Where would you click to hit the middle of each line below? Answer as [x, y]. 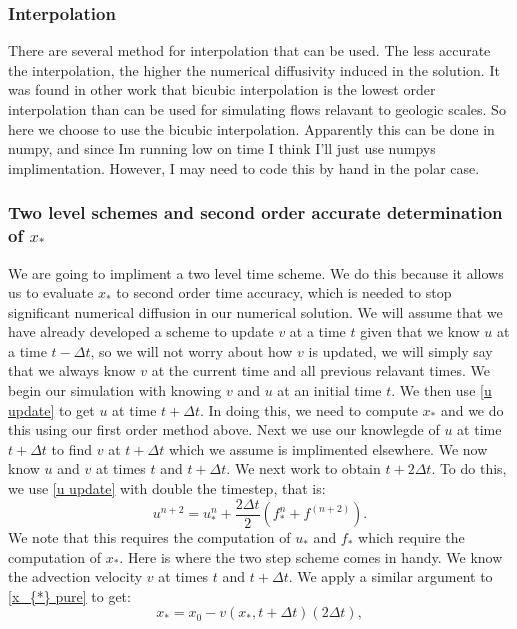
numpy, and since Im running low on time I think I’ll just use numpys [222, 148]
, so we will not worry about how [191, 350]
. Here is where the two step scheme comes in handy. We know [311, 556]
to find [72, 448]
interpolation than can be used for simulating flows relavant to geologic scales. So [257, 109]
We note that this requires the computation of [149, 537]
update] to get [51, 409]
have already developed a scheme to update [141, 331]
